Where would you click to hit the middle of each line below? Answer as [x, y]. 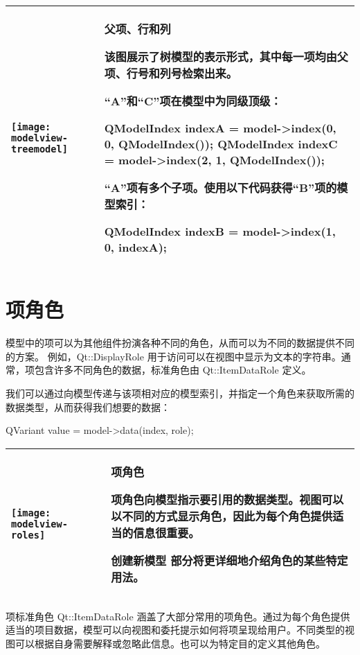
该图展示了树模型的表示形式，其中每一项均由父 [226, 56]
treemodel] [39, 149]
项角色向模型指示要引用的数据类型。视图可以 [227, 499]
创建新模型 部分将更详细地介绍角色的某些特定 [229, 560]
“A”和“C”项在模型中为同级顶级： [193, 101]
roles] [28, 535]
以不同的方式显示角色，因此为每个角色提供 [222, 516]
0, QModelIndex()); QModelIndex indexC [221, 144]
